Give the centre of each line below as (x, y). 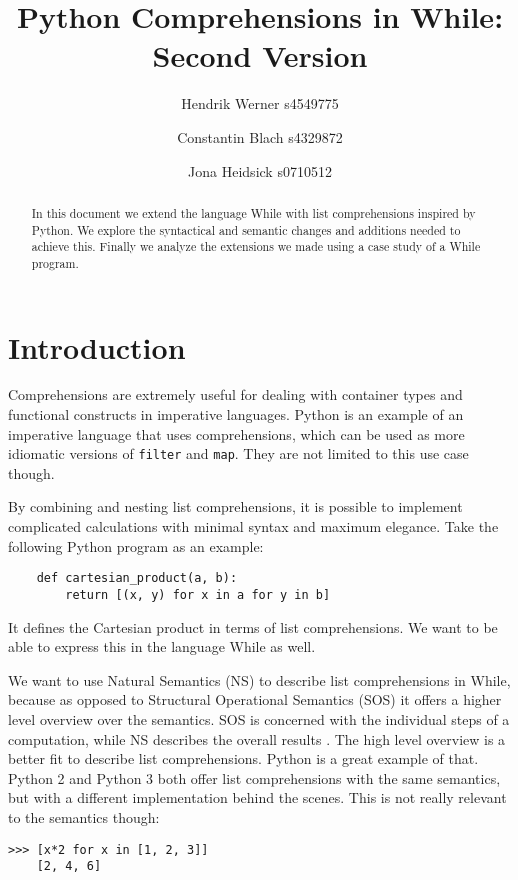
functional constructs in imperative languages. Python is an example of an (236, 414)
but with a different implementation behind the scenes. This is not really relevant (257, 797)
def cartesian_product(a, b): (137, 578)
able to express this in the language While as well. (162, 646)
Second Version (260, 55)
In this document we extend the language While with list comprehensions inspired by (253, 212)
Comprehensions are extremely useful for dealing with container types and (235, 394)
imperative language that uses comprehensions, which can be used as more (236, 433)
